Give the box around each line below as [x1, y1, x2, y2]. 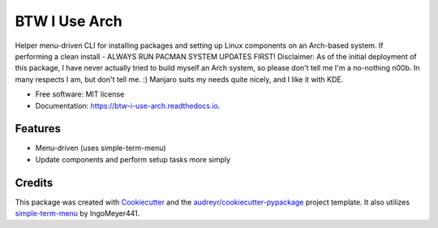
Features [15, 122, 61, 136]
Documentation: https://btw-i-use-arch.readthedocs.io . [35, 101, 221, 110]
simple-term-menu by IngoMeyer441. [15, 209, 140, 218]
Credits [15, 175, 54, 190]
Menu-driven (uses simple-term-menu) [35, 143, 166, 153]
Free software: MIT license [35, 89, 125, 99]
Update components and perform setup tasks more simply [35, 154, 231, 164]
